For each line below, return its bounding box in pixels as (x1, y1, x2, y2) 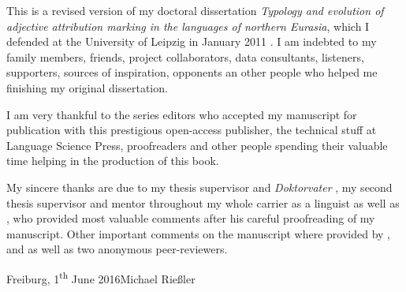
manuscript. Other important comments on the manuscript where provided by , (6, 225, 390, 241)
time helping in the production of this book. (6, 152, 219, 169)
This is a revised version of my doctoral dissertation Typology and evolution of (6, 2, 384, 18)
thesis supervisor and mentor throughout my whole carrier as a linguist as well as (6, 194, 400, 211)
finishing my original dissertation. (6, 79, 168, 95)
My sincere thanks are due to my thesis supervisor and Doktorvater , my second (6, 178, 393, 195)
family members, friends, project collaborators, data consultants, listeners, (6, 48, 364, 65)
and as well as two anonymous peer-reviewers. (6, 241, 228, 257)
